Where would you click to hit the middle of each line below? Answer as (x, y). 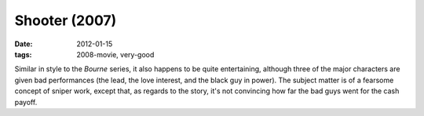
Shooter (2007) (66, 20)
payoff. (26, 102)
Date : (24, 44)
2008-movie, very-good (115, 54)
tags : (23, 54)
